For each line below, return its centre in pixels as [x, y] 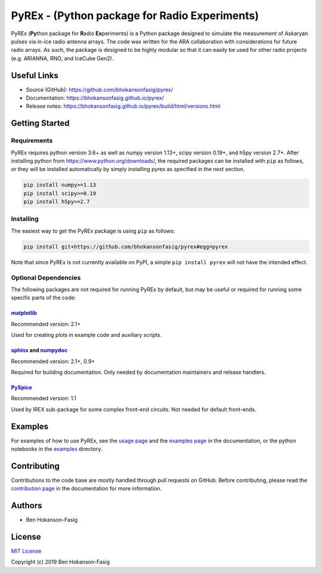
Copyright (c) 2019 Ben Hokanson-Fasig [61, 562]
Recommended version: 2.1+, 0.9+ [53, 361]
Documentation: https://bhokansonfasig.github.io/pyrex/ [95, 98]
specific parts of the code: [44, 298]
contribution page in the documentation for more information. [86, 488]
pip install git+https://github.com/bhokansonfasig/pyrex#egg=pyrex [126, 247]
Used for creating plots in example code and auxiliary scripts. [86, 335]
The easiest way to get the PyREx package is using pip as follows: [93, 231]
